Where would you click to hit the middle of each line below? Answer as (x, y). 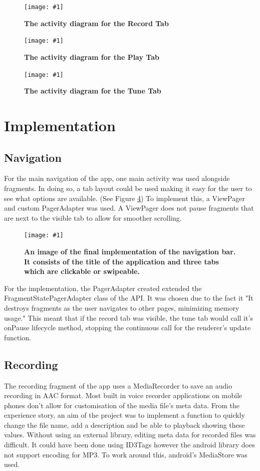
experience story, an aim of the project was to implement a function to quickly (124, 415)
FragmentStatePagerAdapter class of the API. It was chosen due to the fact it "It (129, 298)
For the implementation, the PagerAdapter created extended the (103, 288)
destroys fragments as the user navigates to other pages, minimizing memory (122, 307)
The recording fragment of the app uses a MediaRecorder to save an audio (118, 385)
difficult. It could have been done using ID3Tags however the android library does (129, 445)
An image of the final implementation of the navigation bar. (130, 251)
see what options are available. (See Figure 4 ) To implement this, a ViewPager (124, 198)
